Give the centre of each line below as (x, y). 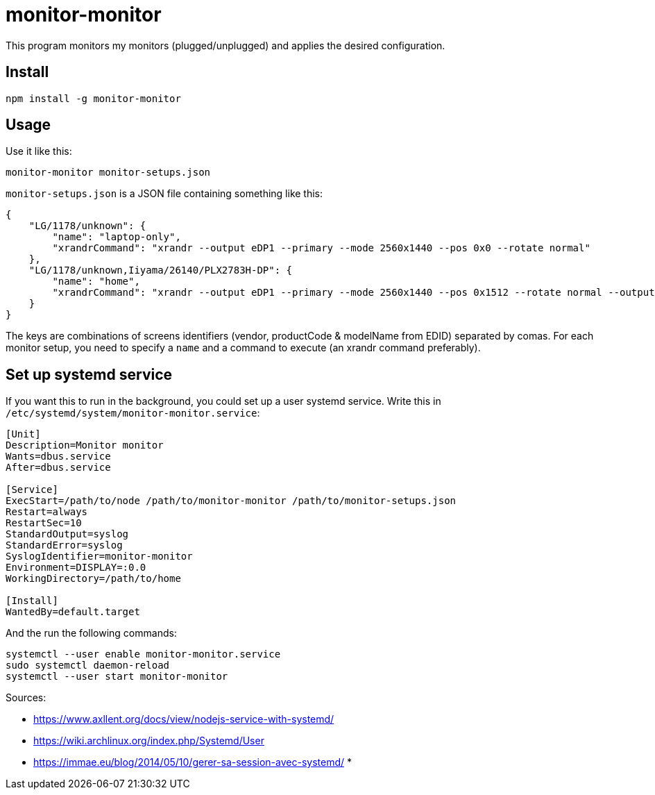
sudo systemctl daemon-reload (88, 666)
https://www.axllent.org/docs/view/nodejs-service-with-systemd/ (184, 719)
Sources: (26, 698)
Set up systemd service (89, 374)
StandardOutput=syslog (67, 534)
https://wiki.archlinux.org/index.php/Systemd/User (149, 741)
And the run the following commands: (91, 633)
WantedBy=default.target (73, 612)
